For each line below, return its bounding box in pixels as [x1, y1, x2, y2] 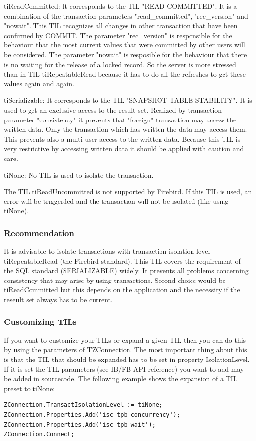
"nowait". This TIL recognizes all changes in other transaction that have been [4, 20, 238, 31]
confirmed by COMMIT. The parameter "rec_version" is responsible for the [4, 30, 232, 40]
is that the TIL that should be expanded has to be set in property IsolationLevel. [4, 354, 250, 364]
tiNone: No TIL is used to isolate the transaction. [4, 169, 154, 180]
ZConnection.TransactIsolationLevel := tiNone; [4, 401, 163, 409]
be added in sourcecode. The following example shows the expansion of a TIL [4, 373, 238, 384]
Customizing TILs [4, 315, 77, 327]
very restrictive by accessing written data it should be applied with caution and [4, 143, 244, 154]
